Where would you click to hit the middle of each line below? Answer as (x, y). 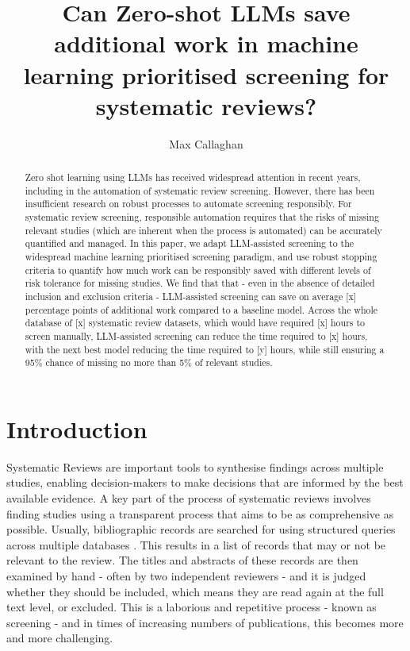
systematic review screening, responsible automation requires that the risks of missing (202, 217)
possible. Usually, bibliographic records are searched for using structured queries (201, 529)
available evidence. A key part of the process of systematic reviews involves (189, 498)
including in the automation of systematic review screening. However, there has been (200, 190)
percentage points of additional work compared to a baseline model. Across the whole (201, 309)
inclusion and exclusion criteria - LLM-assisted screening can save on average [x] (191, 296)
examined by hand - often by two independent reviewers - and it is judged (186, 576)
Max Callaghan (206, 143)
